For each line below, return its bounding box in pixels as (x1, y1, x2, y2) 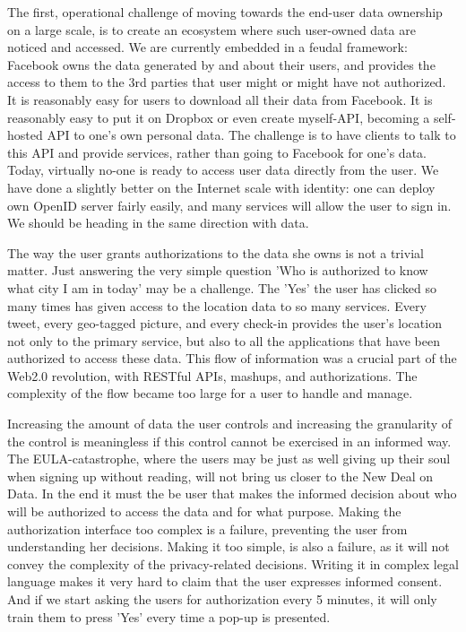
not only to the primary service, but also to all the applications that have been (7, 331, 440, 350)
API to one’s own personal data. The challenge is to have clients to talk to (47, 126, 456, 144)
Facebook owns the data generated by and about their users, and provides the (7, 55, 436, 74)
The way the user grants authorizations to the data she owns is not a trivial (7, 243, 424, 262)
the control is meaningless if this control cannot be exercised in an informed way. (7, 431, 452, 450)
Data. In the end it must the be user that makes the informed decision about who (7, 484, 457, 503)
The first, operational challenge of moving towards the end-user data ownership (7, 3, 443, 21)
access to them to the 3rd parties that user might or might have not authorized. (7, 73, 446, 91)
